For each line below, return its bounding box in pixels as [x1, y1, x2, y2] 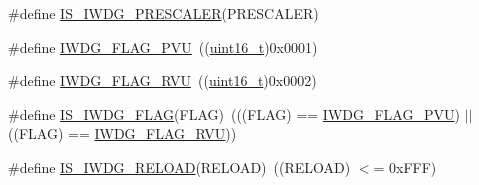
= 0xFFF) [373, 156, 437, 177]
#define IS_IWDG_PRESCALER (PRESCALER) [8, 3, 319, 23]
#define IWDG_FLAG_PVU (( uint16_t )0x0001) [8, 36, 318, 57]
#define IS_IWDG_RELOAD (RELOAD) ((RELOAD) [8, 156, 351, 177]
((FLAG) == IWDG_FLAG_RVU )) [8, 123, 237, 144]
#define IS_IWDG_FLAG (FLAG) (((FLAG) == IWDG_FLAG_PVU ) [8, 103, 460, 124]
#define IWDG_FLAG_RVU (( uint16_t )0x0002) [8, 70, 317, 91]
